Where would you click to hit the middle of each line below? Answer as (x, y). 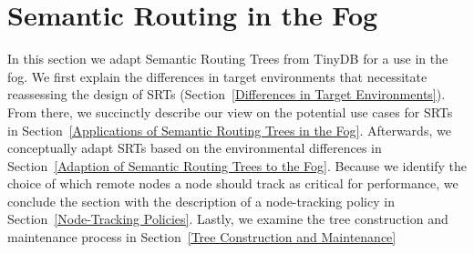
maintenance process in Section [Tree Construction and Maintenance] (202, 237)
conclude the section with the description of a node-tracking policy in (201, 201)
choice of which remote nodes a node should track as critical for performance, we (233, 183)
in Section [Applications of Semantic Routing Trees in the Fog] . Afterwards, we (229, 130)
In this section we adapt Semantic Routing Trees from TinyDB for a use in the (228, 59)
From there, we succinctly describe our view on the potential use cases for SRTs (230, 111)
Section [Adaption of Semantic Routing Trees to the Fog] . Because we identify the (237, 165)
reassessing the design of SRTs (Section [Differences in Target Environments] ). (227, 94)
